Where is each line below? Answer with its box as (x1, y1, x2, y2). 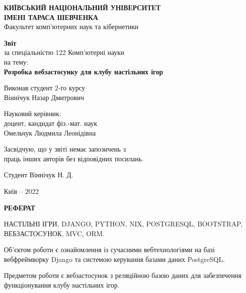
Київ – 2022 (4, 186, 39, 196)
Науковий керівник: (4, 108, 61, 119)
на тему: (4, 56, 29, 67)
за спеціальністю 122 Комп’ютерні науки (4, 47, 124, 57)
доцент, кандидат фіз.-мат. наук (4, 118, 97, 128)
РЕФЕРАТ (4, 202, 35, 212)
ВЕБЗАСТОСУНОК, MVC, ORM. (4, 228, 105, 238)
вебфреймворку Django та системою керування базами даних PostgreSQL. (4, 254, 225, 264)
